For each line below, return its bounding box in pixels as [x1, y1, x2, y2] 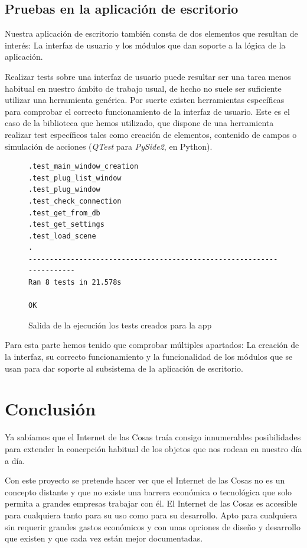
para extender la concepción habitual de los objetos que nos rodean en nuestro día [5, 442, 302, 454]
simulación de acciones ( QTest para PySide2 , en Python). [5, 140, 213, 152]
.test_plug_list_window [28, 173, 122, 182]
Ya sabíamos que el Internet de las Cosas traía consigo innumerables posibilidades [5, 431, 301, 443]
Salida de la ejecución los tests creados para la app [28, 318, 212, 331]
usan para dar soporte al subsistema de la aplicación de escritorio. [5, 362, 243, 374]
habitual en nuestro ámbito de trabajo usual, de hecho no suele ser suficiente [5, 82, 282, 94]
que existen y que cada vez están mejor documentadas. [5, 532, 203, 544]
